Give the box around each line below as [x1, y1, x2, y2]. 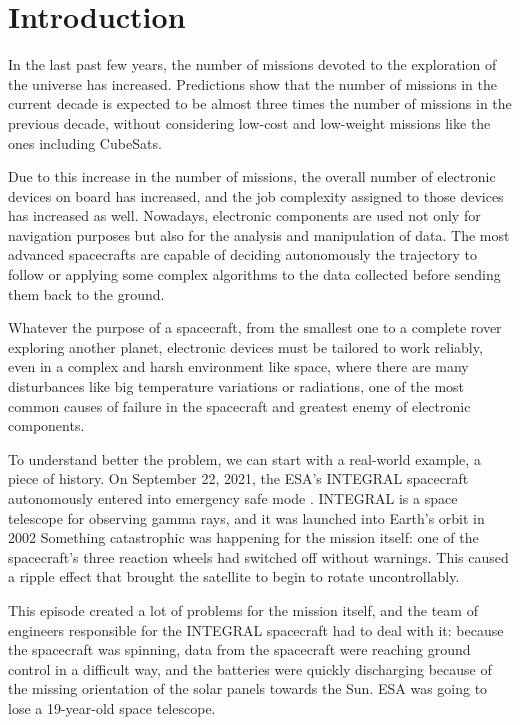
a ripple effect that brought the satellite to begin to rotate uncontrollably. [8, 566, 460, 587]
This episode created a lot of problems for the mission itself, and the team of [8, 599, 478, 620]
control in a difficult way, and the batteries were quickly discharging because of [8, 658, 492, 679]
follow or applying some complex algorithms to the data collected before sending [8, 264, 501, 285]
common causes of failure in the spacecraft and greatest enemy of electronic [8, 395, 471, 416]
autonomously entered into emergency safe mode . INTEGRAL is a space [8, 488, 458, 508]
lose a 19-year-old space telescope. [8, 697, 216, 718]
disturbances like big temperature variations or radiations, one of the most [8, 376, 465, 397]
